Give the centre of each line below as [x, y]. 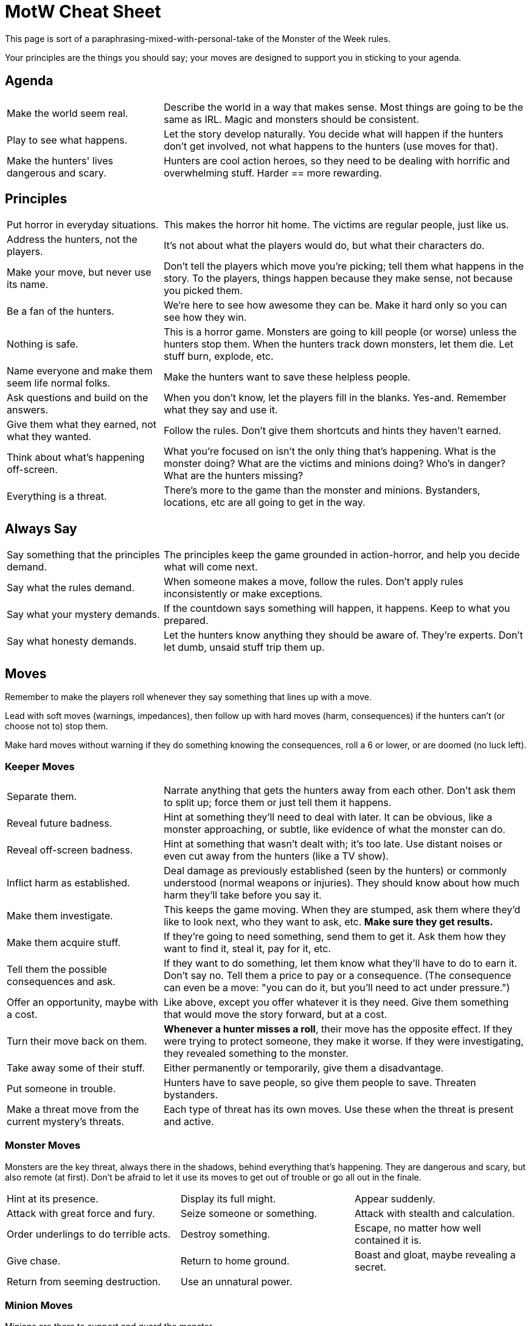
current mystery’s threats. [65, 1121]
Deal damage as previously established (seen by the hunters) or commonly [335, 870]
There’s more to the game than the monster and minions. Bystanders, [322, 490]
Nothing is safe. [43, 344]
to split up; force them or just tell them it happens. [278, 802]
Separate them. [42, 796]
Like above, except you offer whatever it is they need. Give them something [336, 1002]
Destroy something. [225, 1234]
